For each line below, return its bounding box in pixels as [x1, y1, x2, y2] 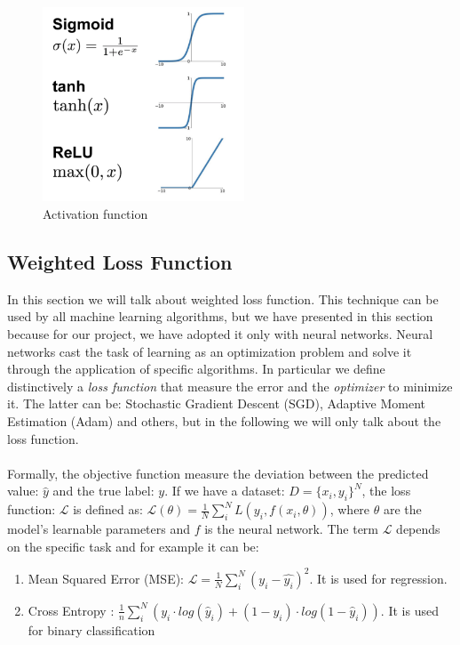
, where [329, 500, 370, 519]
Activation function [43, 205, 148, 223]
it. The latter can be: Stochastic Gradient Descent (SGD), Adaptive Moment [7, 394, 425, 413]
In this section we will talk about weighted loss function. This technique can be [7, 289, 439, 308]
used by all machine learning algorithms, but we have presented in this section [7, 307, 433, 326]
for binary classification [28, 620, 155, 639]
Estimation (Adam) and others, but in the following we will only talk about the [7, 412, 441, 431]
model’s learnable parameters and [7, 520, 190, 538]
